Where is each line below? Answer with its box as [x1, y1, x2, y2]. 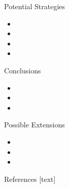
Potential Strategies [4, 1, 65, 11]
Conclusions [4, 65, 41, 75]
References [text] [4, 173, 56, 184]
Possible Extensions [4, 119, 65, 130]
